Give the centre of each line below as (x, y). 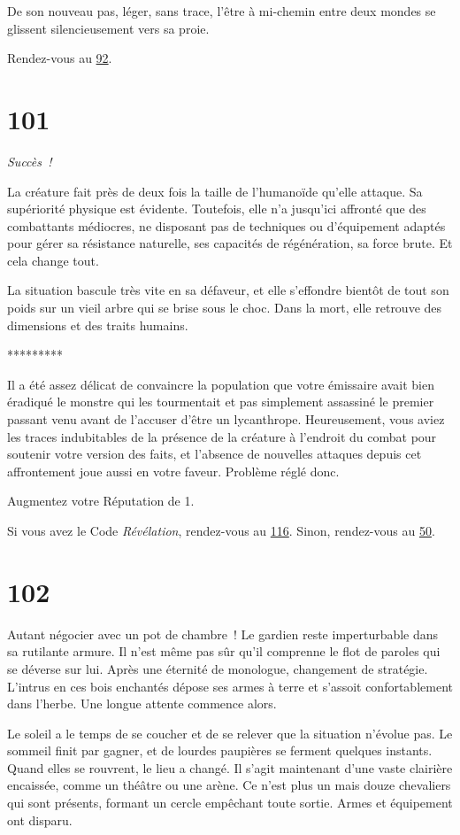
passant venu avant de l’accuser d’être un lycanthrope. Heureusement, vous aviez (226, 419)
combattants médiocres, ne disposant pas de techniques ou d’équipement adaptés (226, 225)
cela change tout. (53, 260)
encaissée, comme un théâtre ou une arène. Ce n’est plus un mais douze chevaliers (229, 785)
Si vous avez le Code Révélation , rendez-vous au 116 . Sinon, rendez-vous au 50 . (221, 530)
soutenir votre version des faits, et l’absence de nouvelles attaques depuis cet (215, 454)
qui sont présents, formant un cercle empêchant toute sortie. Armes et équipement (230, 803)
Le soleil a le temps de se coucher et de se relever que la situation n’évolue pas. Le (230, 733)
